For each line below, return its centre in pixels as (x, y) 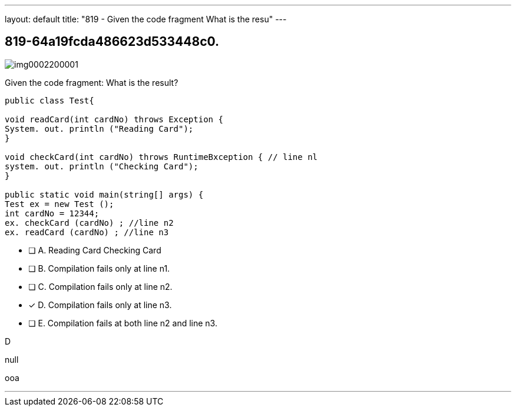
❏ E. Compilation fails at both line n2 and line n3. (123, 323)
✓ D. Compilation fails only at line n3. (100, 305)
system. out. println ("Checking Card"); (102, 166)
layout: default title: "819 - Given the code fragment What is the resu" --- (146, 19)
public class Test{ (49, 100)
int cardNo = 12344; (52, 213)
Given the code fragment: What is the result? (92, 82)
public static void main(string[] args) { (104, 194)
